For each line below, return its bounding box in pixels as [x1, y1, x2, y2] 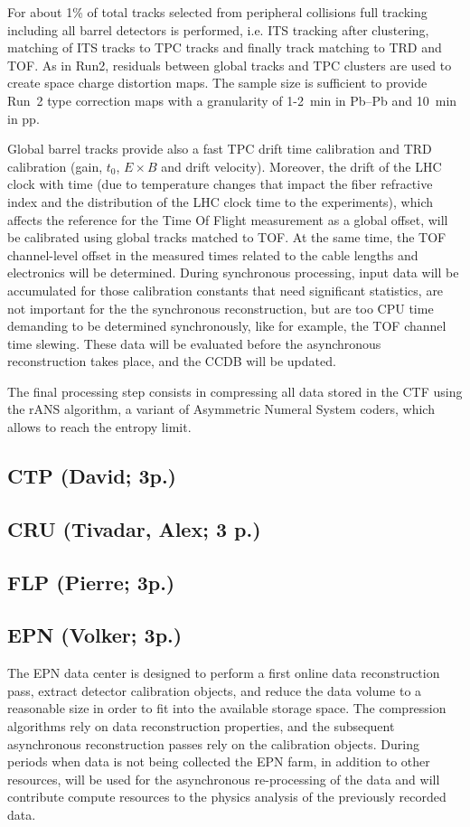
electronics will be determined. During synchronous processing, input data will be [7, 263, 459, 282]
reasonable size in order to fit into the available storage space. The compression [7, 699, 446, 718]
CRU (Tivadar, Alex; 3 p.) [7, 514, 261, 542]
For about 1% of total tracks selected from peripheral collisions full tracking [7, 3, 428, 21]
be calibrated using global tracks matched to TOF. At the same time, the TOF [7, 228, 446, 247]
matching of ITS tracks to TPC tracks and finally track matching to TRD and [7, 38, 442, 57]
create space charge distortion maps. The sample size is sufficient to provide [7, 73, 428, 92]
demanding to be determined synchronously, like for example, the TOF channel [7, 316, 446, 335]
